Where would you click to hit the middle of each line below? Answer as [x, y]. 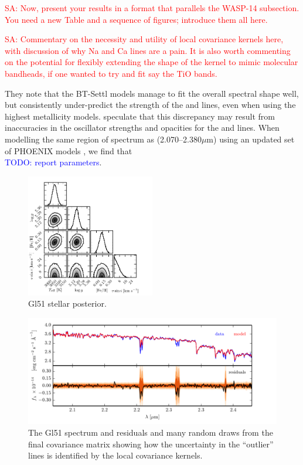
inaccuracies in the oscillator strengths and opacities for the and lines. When [142, 128]
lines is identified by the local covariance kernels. [115, 455]
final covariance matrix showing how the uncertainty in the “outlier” [151, 444]
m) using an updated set [251, 139]
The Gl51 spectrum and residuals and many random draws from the [151, 432]
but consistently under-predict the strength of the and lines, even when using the [150, 105]
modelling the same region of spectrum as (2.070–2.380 [103, 139]
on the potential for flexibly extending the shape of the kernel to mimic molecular [151, 62]
